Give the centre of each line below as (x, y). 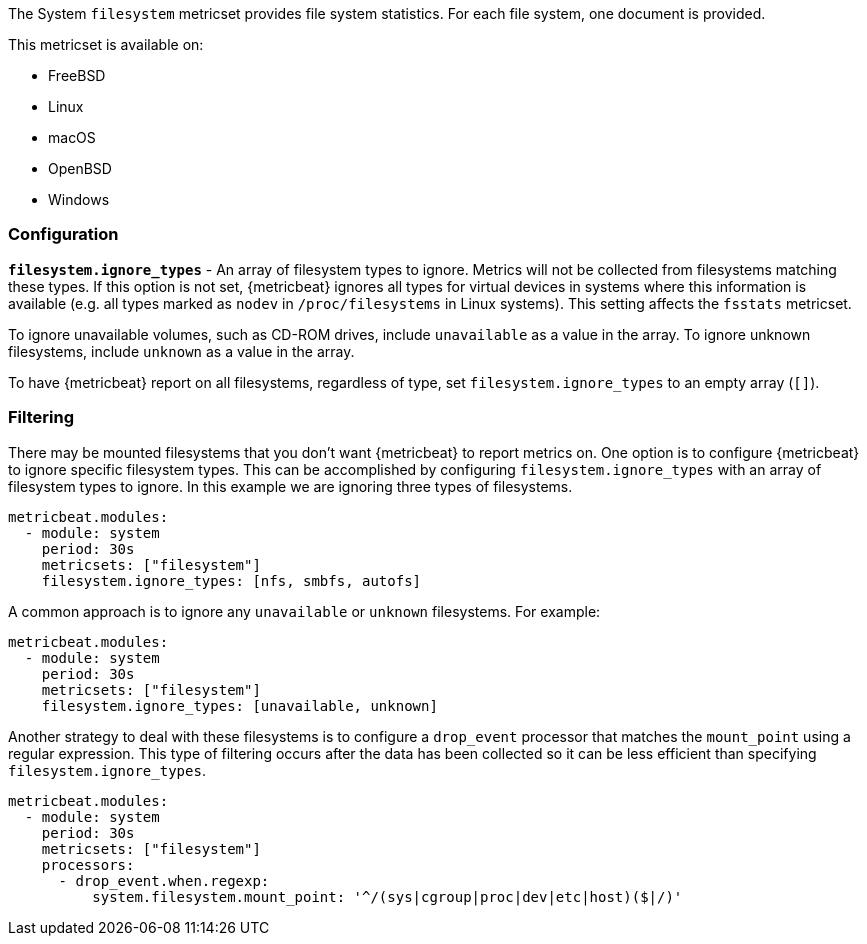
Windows (79, 199)
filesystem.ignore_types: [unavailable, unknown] (239, 705)
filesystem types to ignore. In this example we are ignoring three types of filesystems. (290, 486)
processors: (88, 864)
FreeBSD (77, 75)
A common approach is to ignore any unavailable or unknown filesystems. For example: (304, 611)
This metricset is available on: (106, 44)
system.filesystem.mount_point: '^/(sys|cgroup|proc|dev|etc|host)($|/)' (387, 896)
